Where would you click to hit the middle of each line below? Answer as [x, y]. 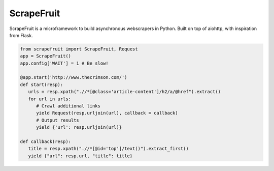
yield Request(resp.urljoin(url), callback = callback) [107, 113]
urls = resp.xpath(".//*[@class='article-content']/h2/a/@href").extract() [124, 92]
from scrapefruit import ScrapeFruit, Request [79, 49]
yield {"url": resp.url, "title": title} [80, 156]
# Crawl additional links [68, 106]
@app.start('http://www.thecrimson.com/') [74, 77]
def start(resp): [42, 84]
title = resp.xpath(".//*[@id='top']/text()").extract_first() [108, 149]
